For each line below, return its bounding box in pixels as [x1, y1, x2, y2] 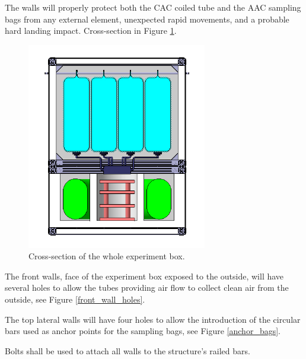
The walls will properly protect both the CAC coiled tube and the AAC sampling [5, 1, 301, 13]
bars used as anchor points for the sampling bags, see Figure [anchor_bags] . [5, 325, 280, 337]
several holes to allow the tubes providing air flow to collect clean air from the [5, 281, 289, 294]
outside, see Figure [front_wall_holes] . [5, 293, 145, 306]
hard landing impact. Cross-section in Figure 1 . [5, 24, 177, 37]
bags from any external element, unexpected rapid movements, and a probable [5, 12, 289, 25]
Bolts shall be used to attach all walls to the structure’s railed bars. [5, 344, 250, 357]
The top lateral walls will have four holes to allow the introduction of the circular [5, 313, 301, 325]
